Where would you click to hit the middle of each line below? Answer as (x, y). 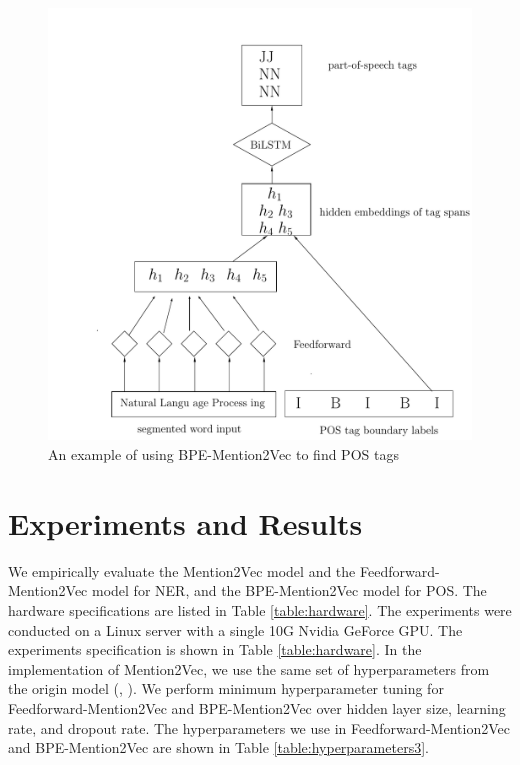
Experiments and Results (185, 522)
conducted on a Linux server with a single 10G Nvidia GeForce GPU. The (235, 629)
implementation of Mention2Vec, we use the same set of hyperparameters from (249, 668)
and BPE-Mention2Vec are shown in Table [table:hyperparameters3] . (218, 747)
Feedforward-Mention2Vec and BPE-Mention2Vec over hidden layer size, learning (257, 707)
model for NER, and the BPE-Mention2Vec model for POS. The (289, 590)
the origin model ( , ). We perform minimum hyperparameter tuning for (226, 688)
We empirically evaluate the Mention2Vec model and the (182, 570)
